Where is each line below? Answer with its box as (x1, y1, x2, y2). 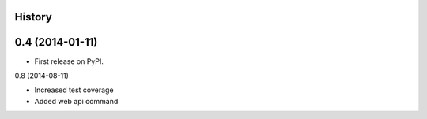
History (14, 10, 53, 24)
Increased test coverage (34, 85, 114, 95)
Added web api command (34, 96, 119, 106)
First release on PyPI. (34, 56, 104, 66)
